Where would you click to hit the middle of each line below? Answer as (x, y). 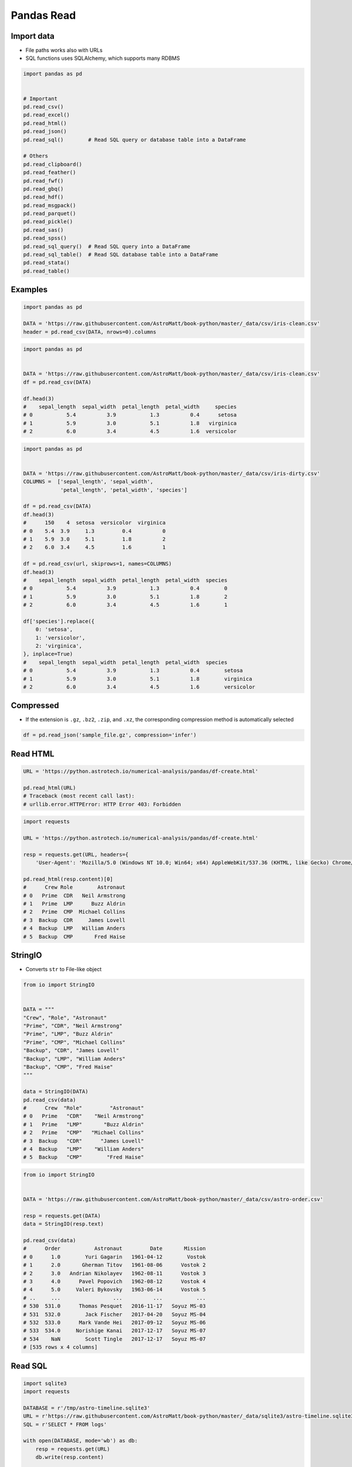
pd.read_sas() (43, 230)
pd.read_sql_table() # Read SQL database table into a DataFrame (121, 255)
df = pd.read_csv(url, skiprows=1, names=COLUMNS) (98, 564)
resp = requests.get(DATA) (62, 1216)
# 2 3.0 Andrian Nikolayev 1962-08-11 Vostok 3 (114, 1273)
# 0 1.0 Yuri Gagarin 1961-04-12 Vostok (114, 1257)
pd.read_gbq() (43, 189)
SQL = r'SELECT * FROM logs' (65, 1424)
